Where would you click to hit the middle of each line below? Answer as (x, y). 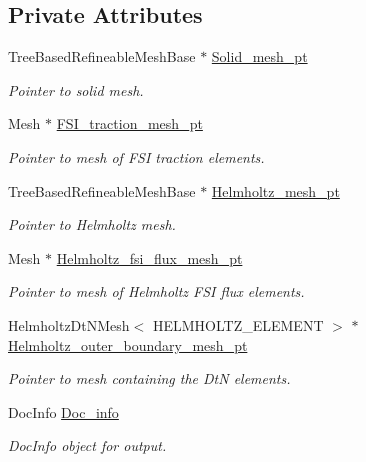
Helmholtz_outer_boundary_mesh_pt (128, 344)
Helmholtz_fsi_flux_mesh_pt (149, 257)
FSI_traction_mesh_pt (129, 123)
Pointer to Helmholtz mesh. (92, 224)
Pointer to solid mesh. (76, 89)
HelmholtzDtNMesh (69, 324)
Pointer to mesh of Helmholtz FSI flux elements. (156, 291)
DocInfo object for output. (87, 445)
